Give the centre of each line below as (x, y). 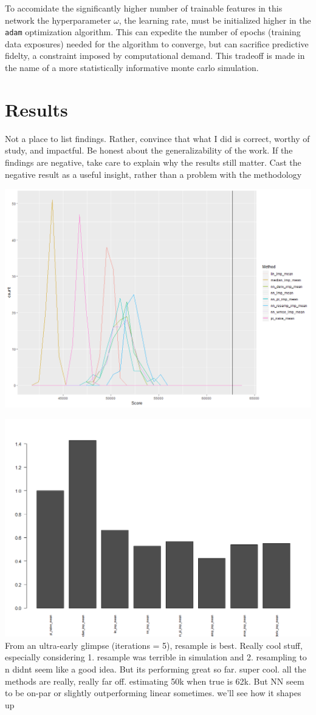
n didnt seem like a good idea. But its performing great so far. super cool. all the (156, 669)
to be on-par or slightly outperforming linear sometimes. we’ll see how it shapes (153, 693)
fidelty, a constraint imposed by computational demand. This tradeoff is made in (155, 56)
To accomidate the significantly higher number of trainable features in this (144, 8)
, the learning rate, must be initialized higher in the (215, 20)
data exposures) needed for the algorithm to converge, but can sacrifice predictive (157, 43)
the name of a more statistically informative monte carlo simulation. (132, 68)
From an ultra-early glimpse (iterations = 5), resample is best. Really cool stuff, (154, 645)
